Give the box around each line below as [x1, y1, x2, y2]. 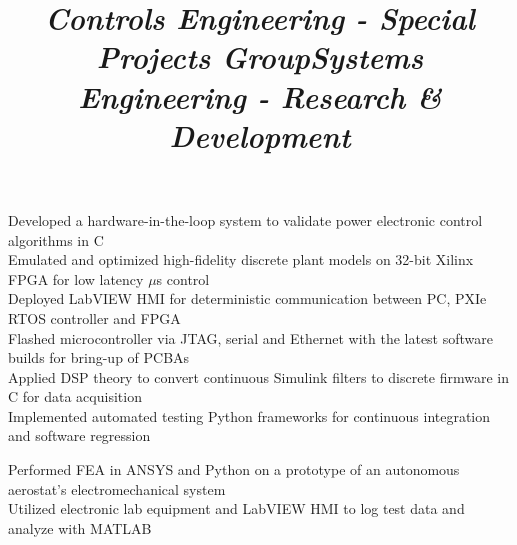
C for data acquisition [8, 386, 142, 407]
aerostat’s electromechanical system [8, 478, 226, 499]
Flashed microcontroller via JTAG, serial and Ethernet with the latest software [8, 327, 494, 348]
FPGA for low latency [8, 268, 144, 289]
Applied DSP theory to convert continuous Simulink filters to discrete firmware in [8, 366, 509, 387]
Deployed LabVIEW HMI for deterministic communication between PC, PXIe [8, 288, 487, 309]
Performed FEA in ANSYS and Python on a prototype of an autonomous [8, 459, 460, 480]
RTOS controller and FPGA [8, 307, 181, 328]
